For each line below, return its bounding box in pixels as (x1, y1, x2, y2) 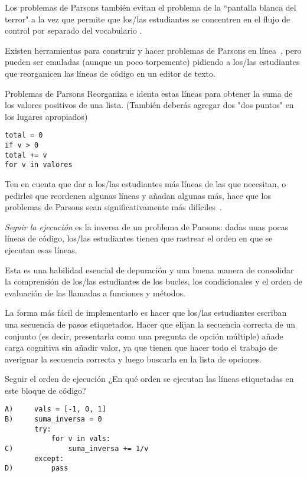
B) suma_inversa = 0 (5, 415, 102, 424)
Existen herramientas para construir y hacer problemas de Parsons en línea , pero (5, 44, 302, 56)
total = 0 (5, 131, 43, 140)
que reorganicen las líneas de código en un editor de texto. (5, 67, 215, 79)
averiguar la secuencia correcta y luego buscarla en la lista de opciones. (5, 352, 262, 365)
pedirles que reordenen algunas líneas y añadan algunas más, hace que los (5, 189, 271, 201)
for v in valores (5, 161, 73, 169)
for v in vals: (51, 434, 110, 443)
